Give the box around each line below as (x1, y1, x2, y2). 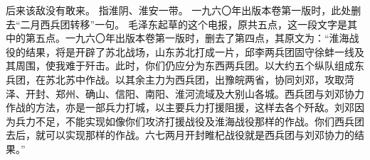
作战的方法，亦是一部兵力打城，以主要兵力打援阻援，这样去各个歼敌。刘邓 (6, 100, 354, 115)
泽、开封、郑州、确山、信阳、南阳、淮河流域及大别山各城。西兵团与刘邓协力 (6, 86, 364, 101)
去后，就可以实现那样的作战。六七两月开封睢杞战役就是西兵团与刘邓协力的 (6, 127, 354, 142)
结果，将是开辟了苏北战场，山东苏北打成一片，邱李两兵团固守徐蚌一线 (25, 44, 354, 59)
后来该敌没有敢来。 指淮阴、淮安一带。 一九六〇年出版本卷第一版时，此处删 (6, 3, 361, 17)
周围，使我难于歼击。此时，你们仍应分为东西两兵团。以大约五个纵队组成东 (15, 58, 364, 73)
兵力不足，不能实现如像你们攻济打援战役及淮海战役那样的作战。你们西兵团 (15, 113, 364, 128)
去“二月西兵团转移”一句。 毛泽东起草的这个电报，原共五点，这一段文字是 (6, 16, 347, 31)
